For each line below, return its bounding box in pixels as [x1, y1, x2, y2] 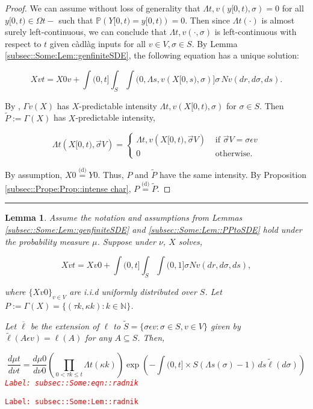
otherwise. [215, 150, 253, 159]
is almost [261, 13, 295, 26]
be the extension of [30, 319, 99, 332]
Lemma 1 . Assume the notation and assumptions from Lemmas [5, 211, 243, 224]
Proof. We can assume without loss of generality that [5, 2, 200, 14]
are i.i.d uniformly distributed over [69, 285, 197, 297]
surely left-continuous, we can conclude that [5, 25, 167, 38]
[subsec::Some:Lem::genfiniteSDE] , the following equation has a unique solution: [5, 49, 300, 62]
